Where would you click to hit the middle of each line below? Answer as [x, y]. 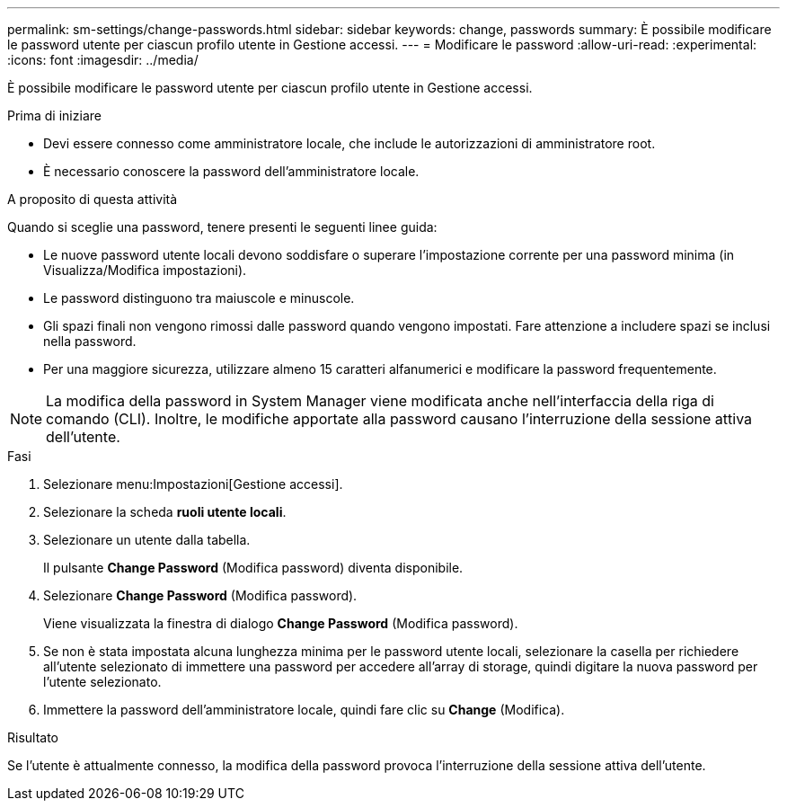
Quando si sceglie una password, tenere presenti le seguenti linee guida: [222, 227]
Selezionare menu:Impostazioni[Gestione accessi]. [193, 484]
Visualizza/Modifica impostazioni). [145, 270]
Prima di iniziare [54, 115]
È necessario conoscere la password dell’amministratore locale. [231, 171]
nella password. [90, 341]
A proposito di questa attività [93, 199]
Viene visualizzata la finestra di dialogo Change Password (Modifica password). [281, 623]
